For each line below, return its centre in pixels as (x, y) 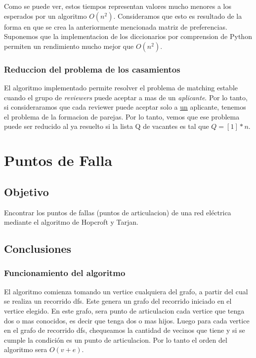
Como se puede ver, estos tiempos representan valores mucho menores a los (118, 6)
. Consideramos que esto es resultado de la (178, 16)
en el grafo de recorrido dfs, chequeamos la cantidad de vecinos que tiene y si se (125, 330)
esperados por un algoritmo (45, 16)
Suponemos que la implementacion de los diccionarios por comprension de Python (128, 36)
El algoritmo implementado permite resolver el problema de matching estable (121, 87)
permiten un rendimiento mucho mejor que (69, 46)
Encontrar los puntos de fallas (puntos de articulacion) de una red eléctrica (118, 212)
